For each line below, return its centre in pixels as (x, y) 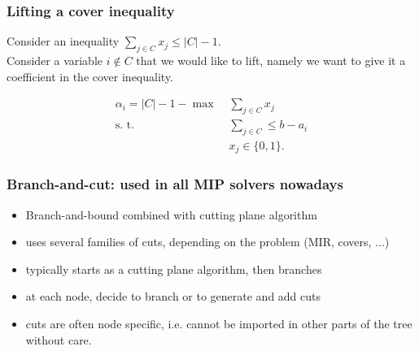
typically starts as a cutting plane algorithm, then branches (174, 269)
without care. (59, 339)
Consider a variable (55, 61)
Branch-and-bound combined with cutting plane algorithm (171, 214)
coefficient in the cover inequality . (90, 76)
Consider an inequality (63, 41)
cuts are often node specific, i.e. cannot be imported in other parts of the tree (219, 323)
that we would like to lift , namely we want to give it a (271, 61)
